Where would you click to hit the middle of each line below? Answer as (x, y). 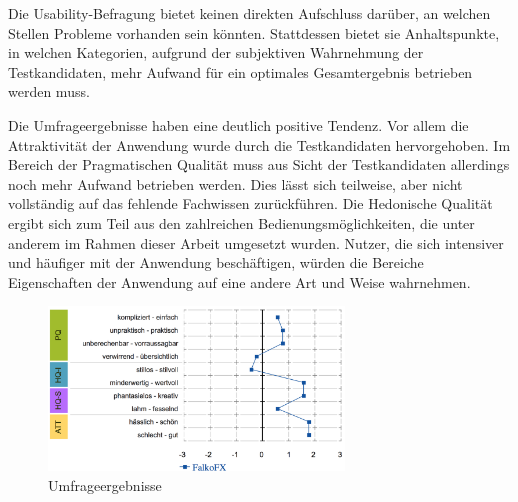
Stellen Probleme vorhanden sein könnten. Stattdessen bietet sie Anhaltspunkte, (254, 32)
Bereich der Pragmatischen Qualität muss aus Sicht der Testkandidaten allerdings (259, 164)
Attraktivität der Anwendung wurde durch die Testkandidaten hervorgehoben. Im (259, 144)
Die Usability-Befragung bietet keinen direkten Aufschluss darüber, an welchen (249, 13)
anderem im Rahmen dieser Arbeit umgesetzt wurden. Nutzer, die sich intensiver (256, 242)
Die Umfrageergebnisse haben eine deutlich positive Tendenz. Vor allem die (238, 124)
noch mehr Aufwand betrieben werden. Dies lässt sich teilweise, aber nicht (235, 183)
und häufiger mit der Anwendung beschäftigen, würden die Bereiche (216, 262)
